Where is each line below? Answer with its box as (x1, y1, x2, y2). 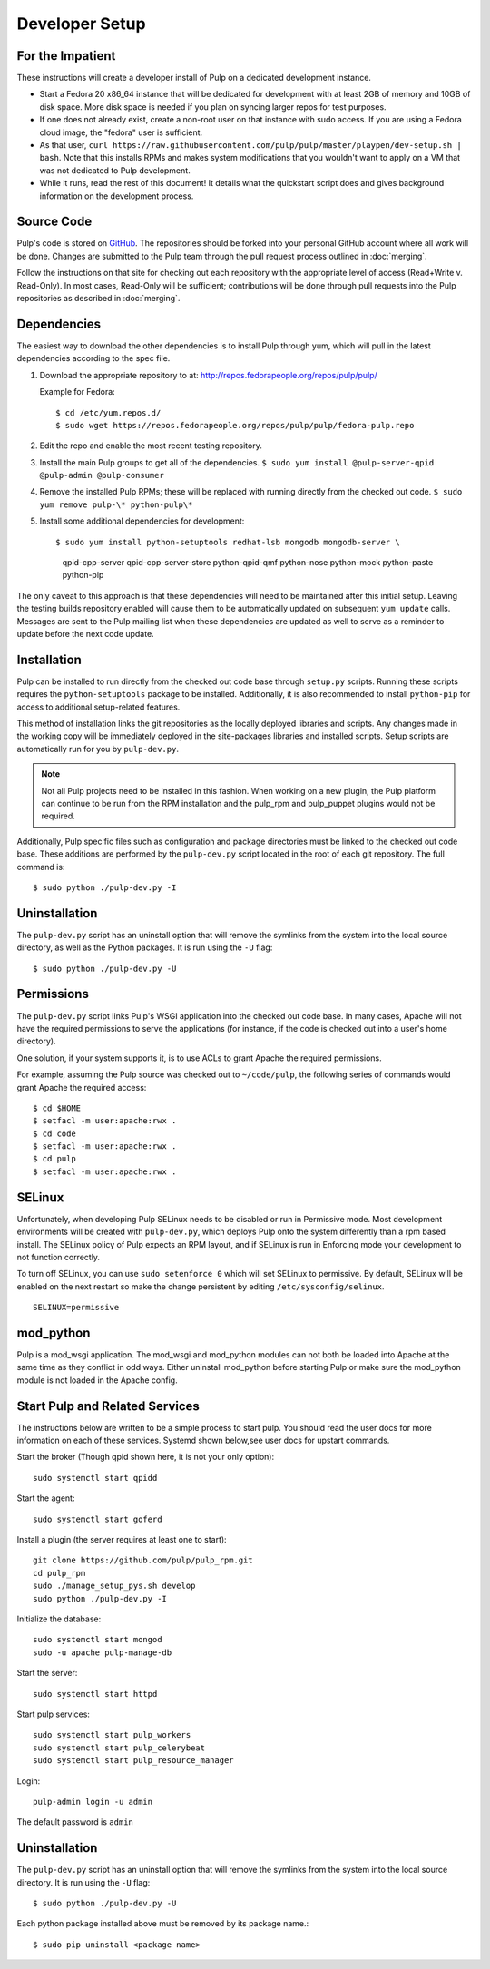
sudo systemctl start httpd (33, 1689, 158, 1699)
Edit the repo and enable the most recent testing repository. (39, 440, 262, 451)
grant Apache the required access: (16, 1082, 147, 1092)
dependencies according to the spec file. (16, 353, 171, 364)
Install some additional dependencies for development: (39, 515, 245, 526)
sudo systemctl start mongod (33, 1634, 162, 1645)
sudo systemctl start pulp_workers (33, 1729, 191, 1740)
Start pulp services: (16, 1709, 91, 1719)
